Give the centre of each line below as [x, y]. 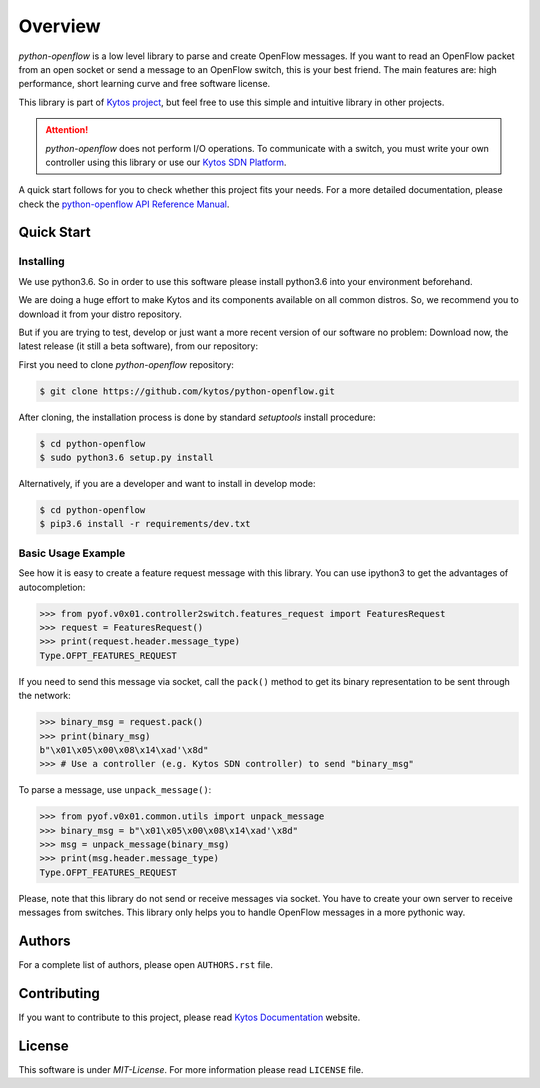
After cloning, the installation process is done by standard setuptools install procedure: [197, 417]
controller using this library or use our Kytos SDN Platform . [166, 162]
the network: [44, 696]
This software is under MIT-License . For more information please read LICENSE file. [191, 1069]
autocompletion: [52, 587]
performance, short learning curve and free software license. [144, 84]
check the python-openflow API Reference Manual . [124, 204]
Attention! [67, 130]
